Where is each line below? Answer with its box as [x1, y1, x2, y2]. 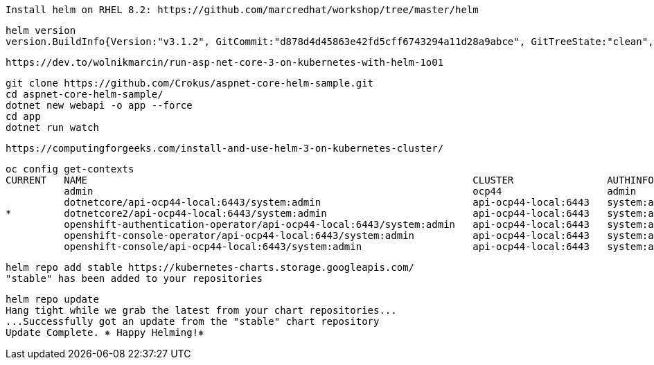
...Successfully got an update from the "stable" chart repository [6, 316, 380, 327]
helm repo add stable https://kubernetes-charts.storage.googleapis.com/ [6, 262, 415, 273]
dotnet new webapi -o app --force [6, 100, 193, 111]
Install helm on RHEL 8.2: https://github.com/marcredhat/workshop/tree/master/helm [6, 4, 479, 15]
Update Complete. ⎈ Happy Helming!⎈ [6, 327, 204, 338]
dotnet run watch [6, 122, 99, 133]
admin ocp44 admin [64, 186, 637, 197]
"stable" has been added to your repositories [6, 273, 263, 284]
